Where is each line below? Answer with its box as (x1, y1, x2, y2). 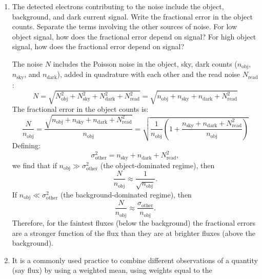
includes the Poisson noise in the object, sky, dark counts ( (53, 58, 237, 69)
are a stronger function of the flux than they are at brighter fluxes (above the (12, 227, 255, 238)
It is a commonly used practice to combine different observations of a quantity (12, 254, 258, 265)
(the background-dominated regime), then (60, 189, 192, 200)
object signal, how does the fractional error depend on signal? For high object (12, 31, 256, 42)
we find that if (12, 160, 57, 170)
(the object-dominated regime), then (100, 160, 215, 170)
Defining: (12, 140, 41, 151)
